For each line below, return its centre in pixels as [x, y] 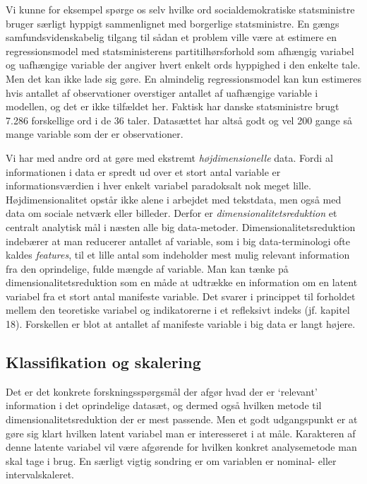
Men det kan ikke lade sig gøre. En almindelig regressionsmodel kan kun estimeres [184, 78]
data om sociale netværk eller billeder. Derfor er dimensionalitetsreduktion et [172, 213]
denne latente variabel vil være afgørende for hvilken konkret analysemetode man [181, 447]
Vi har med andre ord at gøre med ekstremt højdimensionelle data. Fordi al [169, 157]
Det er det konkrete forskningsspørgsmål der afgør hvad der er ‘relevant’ [162, 391]
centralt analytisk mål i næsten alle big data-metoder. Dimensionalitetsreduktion [181, 226]
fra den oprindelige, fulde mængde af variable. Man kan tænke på [147, 268]
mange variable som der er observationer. [95, 134]
